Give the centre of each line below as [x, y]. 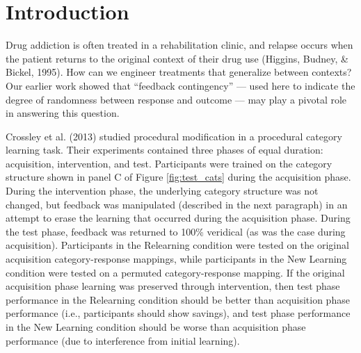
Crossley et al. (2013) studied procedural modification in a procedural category [174, 136]
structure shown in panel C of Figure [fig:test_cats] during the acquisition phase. [178, 177]
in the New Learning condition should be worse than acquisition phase [156, 327]
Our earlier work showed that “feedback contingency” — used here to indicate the [180, 85]
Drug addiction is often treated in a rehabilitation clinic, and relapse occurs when [179, 45]
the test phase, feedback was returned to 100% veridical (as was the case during [176, 231]
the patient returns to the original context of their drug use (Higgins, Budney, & [177, 58]
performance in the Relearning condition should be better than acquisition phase [178, 299]
